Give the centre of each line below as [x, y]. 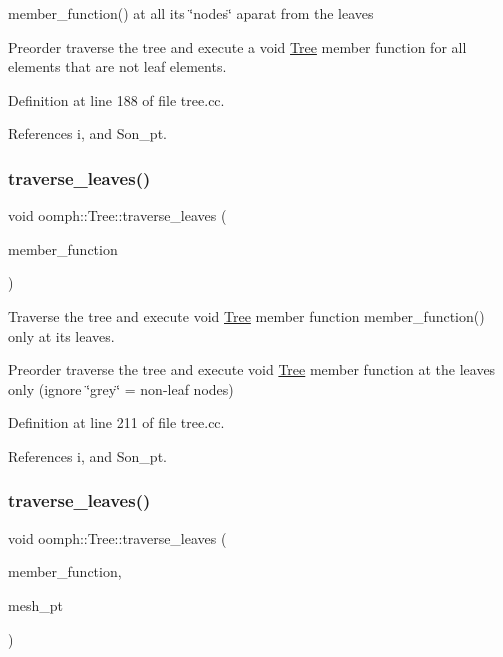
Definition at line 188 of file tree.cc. [116, 99]
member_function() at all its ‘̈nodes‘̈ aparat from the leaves [191, 13]
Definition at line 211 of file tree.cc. [116, 422]
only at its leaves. [61, 335]
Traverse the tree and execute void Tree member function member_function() [246, 315]
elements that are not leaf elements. [117, 66]
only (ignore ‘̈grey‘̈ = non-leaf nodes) [121, 388]
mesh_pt [35, 604]
